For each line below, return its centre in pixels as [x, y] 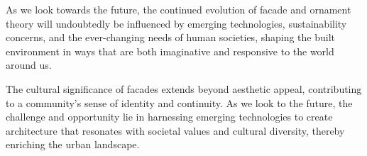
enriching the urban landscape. [73, 144]
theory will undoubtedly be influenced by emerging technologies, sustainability [176, 23]
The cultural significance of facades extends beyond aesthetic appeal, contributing [184, 88]
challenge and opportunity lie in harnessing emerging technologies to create [169, 117]
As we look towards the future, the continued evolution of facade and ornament [179, 9]
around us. [29, 65]
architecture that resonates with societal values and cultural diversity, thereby [175, 130]
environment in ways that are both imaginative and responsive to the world [170, 51]
